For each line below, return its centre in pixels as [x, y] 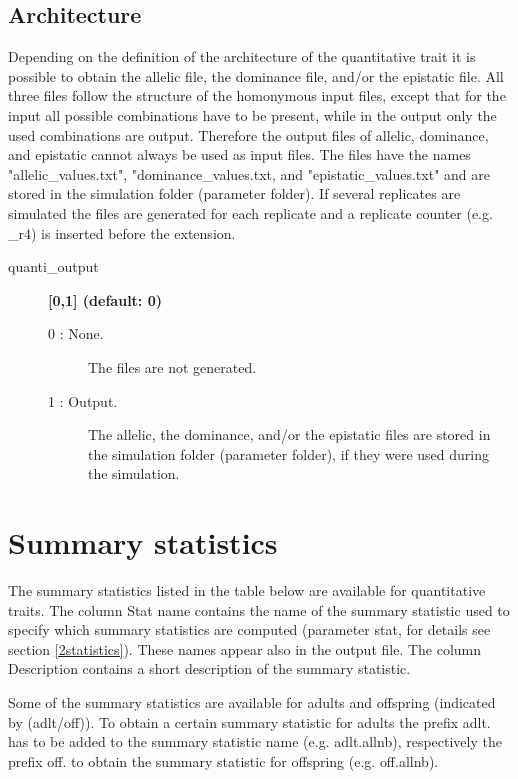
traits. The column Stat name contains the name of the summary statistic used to [259, 609]
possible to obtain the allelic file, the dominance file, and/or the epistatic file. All [256, 75]
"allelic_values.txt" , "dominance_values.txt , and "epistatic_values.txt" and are [249, 173]
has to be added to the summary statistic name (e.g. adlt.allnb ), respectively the [255, 741]
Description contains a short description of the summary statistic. [209, 668]
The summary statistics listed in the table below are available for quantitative [247, 590]
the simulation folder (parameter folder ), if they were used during [288, 453]
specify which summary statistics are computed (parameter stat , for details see [249, 629]
